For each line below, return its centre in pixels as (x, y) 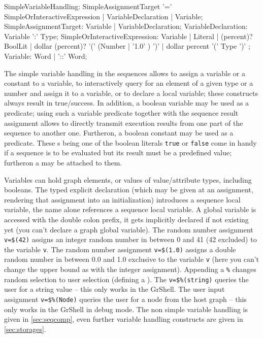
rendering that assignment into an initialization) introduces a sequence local (122, 199)
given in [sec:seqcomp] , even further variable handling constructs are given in (124, 319)
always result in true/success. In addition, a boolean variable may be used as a (127, 103)
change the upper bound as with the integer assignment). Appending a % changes (130, 269)
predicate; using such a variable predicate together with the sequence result (121, 112)
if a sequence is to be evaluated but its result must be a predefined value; (118, 153)
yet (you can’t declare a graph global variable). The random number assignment (129, 229)
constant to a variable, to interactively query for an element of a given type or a (129, 83)
